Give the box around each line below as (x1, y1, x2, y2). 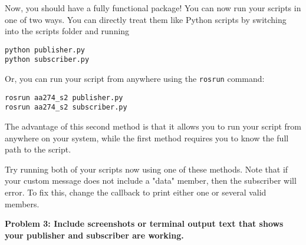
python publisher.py (5, 45, 85, 54)
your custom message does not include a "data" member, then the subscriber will (5, 174, 297, 187)
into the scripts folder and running (5, 25, 130, 37)
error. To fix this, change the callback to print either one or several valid (5, 186, 266, 198)
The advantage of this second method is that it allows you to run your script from (5, 120, 301, 133)
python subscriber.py (5, 55, 90, 64)
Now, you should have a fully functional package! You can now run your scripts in (5, 2, 301, 14)
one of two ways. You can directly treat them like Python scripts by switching (5, 13, 287, 25)
